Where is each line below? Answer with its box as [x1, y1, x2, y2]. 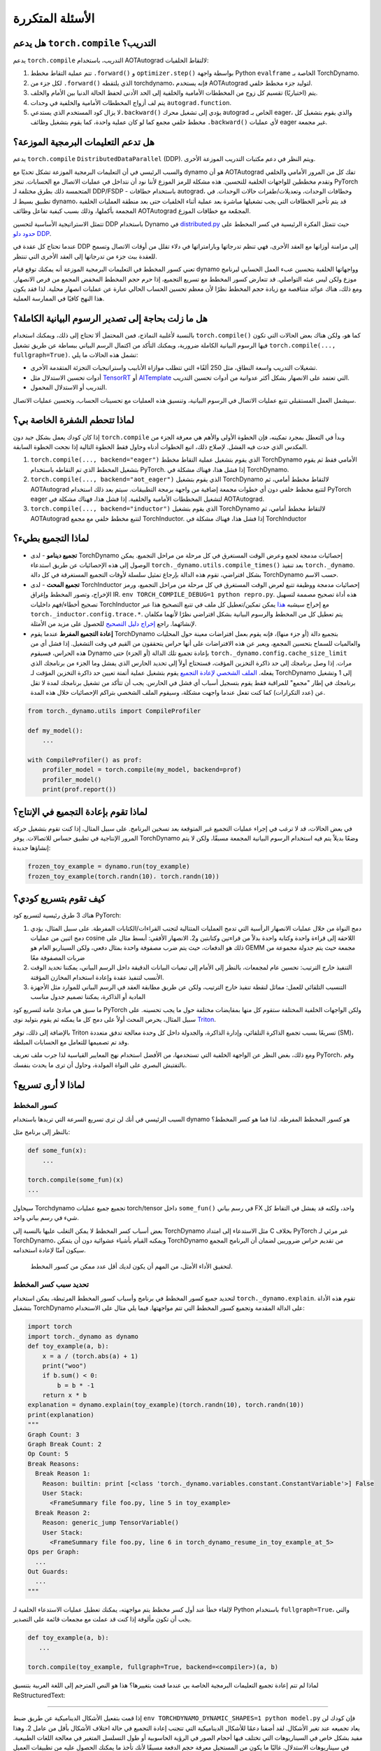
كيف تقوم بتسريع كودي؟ [13, 893, 106, 905]
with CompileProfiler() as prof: [27, 756, 143, 763]
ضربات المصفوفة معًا [30, 953, 85, 962]
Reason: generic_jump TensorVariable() [42, 1518, 180, 1527]
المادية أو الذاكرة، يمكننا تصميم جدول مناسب [30, 992, 146, 1001]
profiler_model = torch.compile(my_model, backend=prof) [42, 766, 242, 774]
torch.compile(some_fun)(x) [27, 1176, 124, 1184]
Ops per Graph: [27, 1548, 80, 1556]
